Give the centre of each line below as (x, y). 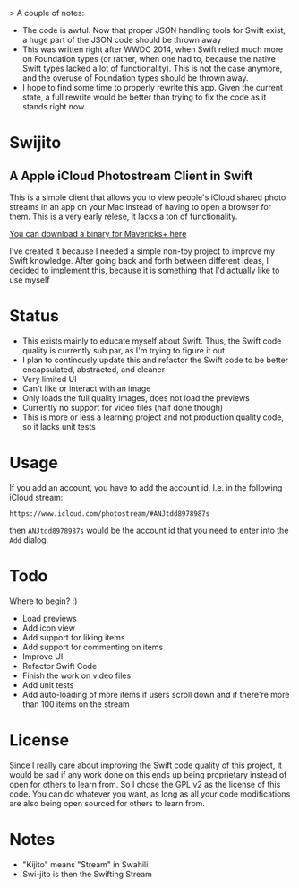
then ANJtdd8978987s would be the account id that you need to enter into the (149, 530)
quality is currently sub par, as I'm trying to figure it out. (124, 350)
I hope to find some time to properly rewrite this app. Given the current (153, 87)
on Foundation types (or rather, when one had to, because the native (149, 59)
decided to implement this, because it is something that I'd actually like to (145, 270)
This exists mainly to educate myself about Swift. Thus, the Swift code (152, 341)
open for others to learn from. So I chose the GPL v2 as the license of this (145, 784)
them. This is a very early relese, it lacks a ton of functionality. (124, 216)
